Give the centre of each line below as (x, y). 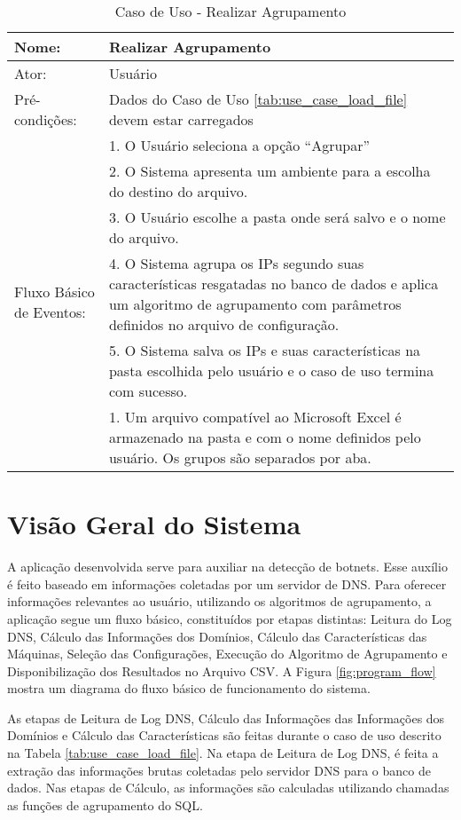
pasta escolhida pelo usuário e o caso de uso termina (271, 371)
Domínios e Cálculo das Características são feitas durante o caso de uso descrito (224, 735)
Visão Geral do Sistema (154, 524)
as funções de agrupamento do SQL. (105, 804)
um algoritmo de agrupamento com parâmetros (255, 304)
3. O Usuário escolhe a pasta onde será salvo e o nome (277, 217)
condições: (46, 119)
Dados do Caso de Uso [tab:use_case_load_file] (258, 99)
